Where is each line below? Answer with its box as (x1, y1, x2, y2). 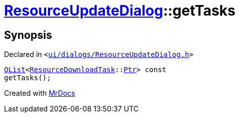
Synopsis (4, 28, 52, 41)
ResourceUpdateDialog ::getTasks (4, 2, 236, 19)
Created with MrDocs (4, 89, 75, 98)
